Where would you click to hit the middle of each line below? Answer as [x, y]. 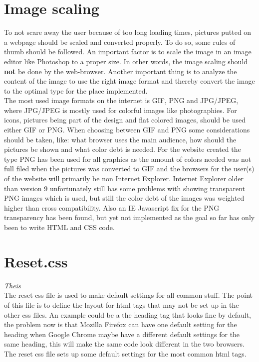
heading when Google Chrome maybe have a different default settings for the [122, 334]
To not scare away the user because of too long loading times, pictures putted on [128, 32]
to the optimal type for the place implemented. [76, 90]
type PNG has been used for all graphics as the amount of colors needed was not [128, 159]
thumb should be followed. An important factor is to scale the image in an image [128, 52]
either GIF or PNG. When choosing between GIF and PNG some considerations [127, 130]
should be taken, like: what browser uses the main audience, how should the [120, 139]
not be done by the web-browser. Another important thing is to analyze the [121, 71]
